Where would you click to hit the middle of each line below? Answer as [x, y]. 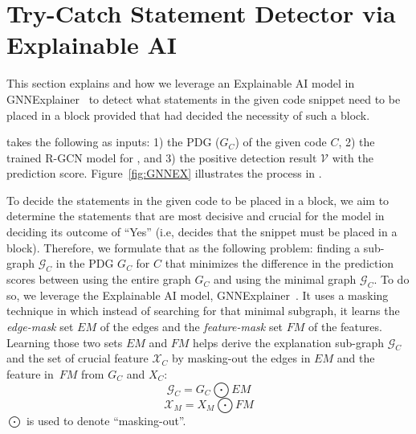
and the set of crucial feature [77, 358]
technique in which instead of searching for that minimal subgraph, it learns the [203, 311]
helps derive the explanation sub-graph [288, 342]
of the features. [345, 327]
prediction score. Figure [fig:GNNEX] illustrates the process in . [164, 173]
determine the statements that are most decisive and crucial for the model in [196, 216]
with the [353, 157]
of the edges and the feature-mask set [192, 327]
